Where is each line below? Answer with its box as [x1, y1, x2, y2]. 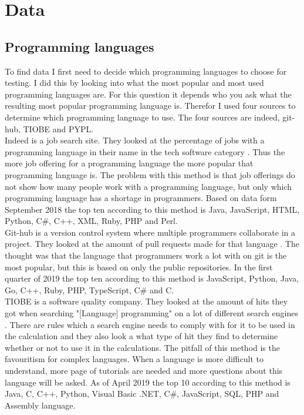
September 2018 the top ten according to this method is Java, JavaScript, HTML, [5, 203, 300, 215]
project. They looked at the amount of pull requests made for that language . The [5, 237, 299, 250]
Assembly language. [5, 399, 76, 411]
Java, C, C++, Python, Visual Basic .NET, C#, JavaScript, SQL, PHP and [5, 387, 279, 400]
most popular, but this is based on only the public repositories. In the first [5, 260, 273, 273]
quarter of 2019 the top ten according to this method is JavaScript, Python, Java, [5, 272, 299, 285]
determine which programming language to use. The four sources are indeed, [5, 111, 280, 123]
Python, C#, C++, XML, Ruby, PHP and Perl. [5, 215, 178, 227]
